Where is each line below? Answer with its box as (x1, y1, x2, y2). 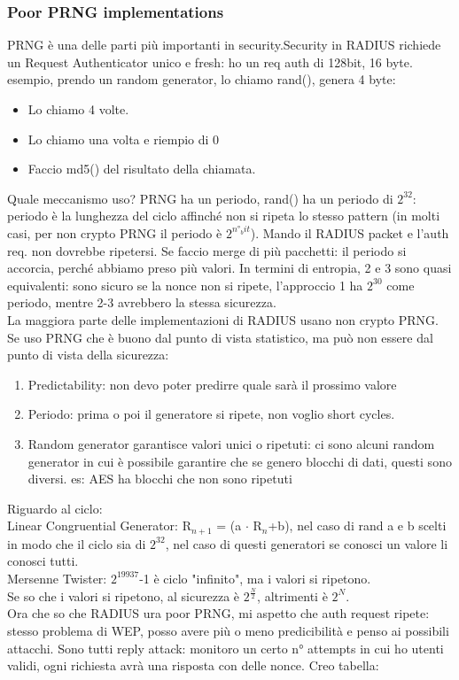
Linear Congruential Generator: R (7, 516, 191, 535)
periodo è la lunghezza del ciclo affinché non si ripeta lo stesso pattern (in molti (7, 206, 440, 225)
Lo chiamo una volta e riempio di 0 (27, 129, 220, 148)
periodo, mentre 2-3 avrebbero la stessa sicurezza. (7, 293, 276, 312)
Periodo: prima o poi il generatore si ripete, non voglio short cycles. (27, 405, 395, 423)
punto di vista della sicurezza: (7, 345, 169, 364)
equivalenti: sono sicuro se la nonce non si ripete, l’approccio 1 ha (7, 275, 363, 294)
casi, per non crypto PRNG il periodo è (7, 223, 222, 242)
